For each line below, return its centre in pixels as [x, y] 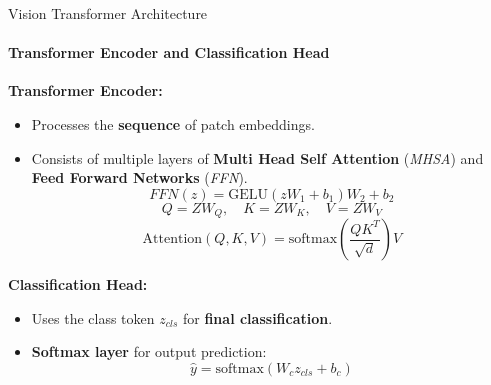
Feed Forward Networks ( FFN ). [139, 177]
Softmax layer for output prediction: [149, 351]
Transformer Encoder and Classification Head [169, 52]
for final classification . [257, 317]
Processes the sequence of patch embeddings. [173, 123]
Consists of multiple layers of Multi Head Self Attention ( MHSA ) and [257, 157]
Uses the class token [93, 317]
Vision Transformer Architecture [108, 13]
